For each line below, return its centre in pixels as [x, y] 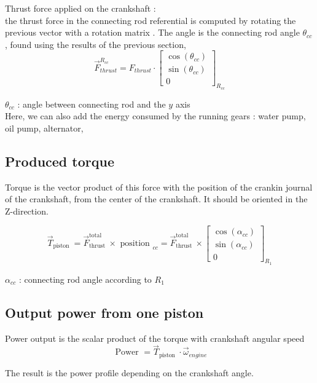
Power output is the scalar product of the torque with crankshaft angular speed [155, 338]
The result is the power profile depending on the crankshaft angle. [129, 372]
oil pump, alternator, [44, 128]
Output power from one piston [104, 312]
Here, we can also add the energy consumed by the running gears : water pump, [155, 116]
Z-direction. [27, 211]
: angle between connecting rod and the [92, 104]
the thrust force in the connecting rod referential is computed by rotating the [151, 20]
